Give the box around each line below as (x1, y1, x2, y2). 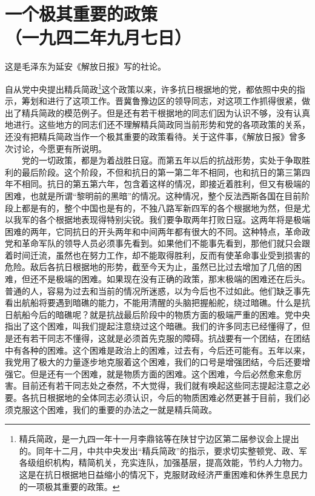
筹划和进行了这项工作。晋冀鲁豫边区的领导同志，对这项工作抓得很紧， (21, 94, 302, 107)
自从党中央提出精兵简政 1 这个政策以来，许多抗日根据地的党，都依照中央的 (5, 81, 297, 95)
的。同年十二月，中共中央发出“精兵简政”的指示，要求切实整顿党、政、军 (19, 444, 308, 457)
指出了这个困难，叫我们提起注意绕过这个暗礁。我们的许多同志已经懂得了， (5, 320, 302, 332)
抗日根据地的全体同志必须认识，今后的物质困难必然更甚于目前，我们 (30, 391, 302, 403)
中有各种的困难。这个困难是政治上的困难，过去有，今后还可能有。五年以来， (5, 343, 310, 356)
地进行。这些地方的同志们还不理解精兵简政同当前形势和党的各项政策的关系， (5, 118, 310, 131)
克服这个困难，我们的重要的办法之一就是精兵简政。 (13, 403, 217, 415)
